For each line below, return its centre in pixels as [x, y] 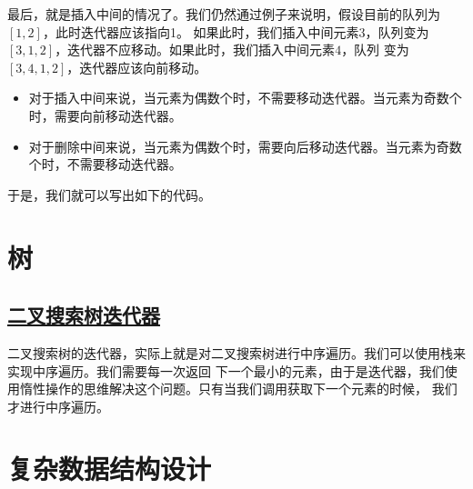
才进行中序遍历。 [58, 406]
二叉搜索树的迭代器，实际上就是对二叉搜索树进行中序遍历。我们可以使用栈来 [236, 352]
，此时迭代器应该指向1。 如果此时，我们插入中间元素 [201, 31]
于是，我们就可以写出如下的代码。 [109, 194]
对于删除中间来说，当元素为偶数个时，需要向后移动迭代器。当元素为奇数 [245, 146]
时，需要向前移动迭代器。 [105, 115]
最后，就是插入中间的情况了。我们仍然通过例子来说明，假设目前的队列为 [224, 14]
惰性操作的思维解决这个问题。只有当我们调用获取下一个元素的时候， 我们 [238, 389]
